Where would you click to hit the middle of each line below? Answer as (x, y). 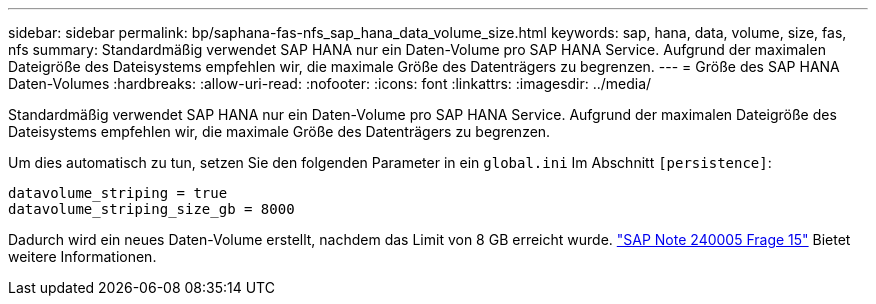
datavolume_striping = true (118, 193)
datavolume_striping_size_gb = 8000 (151, 209)
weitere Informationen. (82, 256)
